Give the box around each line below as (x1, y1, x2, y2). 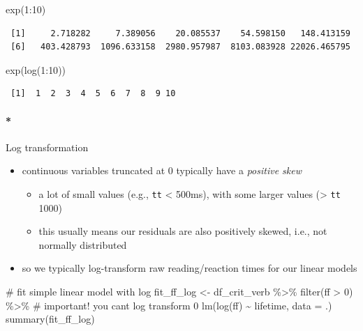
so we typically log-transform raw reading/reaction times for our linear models (22, 261, 357, 275)
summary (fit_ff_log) (6, 311, 95, 326)
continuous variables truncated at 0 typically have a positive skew (22, 163, 302, 178)
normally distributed (38, 237, 127, 252)
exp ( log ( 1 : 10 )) (6, 62, 66, 77)
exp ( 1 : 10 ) (6, 2, 46, 16)
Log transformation (6, 139, 89, 154)
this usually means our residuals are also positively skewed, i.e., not (38, 224, 327, 238)
